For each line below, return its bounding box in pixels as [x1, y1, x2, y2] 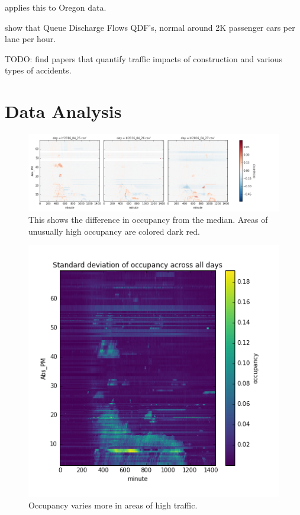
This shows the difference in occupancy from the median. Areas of [28, 213, 268, 226]
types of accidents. [5, 64, 72, 76]
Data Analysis [5, 99, 122, 123]
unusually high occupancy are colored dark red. [28, 225, 200, 237]
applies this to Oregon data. [5, 1, 107, 13]
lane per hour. [5, 33, 56, 45]
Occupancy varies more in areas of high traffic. [28, 498, 198, 511]
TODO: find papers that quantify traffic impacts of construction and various [5, 52, 282, 65]
